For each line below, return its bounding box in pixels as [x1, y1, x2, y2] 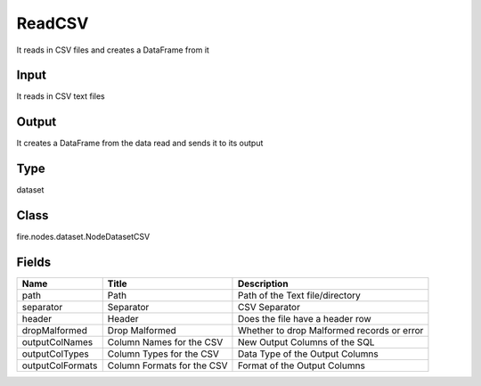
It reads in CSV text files [16, 91, 106, 102]
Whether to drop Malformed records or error [237, 324, 424, 337]
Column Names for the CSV [107, 336, 224, 349]
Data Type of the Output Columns [237, 348, 379, 360]
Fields [16, 254, 52, 269]
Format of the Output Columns [237, 359, 365, 372]
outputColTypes [21, 348, 89, 360]
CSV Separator [237, 301, 300, 314]
